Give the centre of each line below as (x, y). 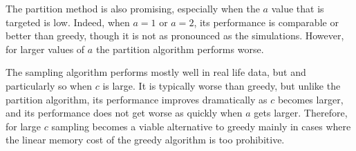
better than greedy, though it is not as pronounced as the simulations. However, (175, 36)
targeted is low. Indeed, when (68, 22)
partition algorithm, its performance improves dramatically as (137, 99)
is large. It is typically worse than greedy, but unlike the (222, 85)
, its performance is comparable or (266, 22)
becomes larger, (310, 99)
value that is (298, 8)
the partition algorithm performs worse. (180, 49)
